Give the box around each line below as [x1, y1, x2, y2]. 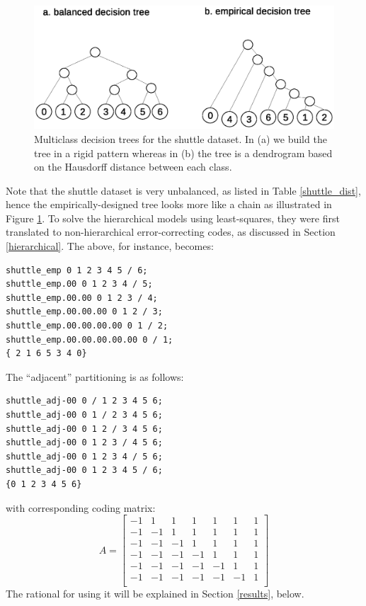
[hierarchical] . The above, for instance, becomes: [6, 239, 214, 253]
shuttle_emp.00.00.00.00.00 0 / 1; [6, 334, 173, 345]
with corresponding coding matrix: [6, 500, 156, 515]
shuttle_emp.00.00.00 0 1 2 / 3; [6, 307, 163, 317]
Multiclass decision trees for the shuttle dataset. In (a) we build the [34, 131, 327, 146]
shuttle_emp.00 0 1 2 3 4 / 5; [6, 279, 153, 290]
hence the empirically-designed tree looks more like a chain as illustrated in [6, 197, 332, 212]
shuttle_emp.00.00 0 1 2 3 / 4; [6, 292, 158, 303]
